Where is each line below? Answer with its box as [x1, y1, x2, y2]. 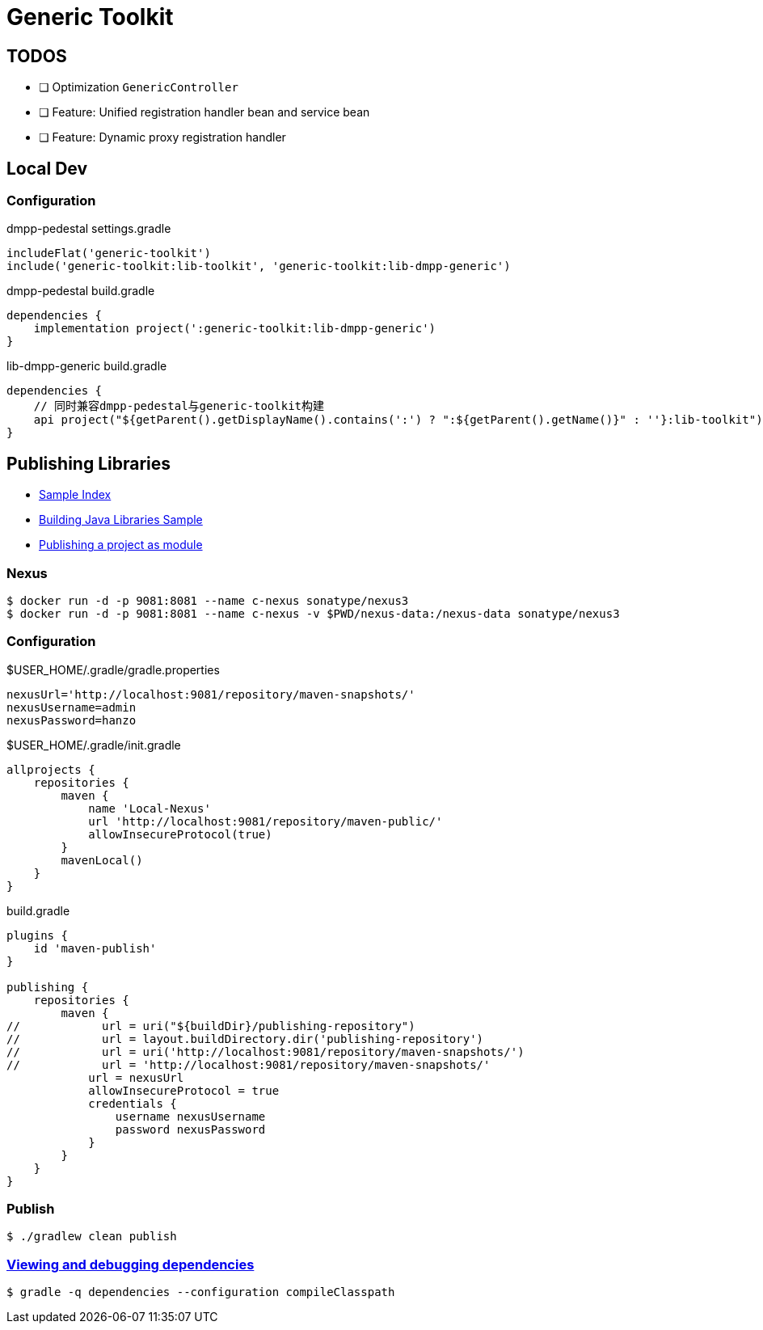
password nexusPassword [115, 1122, 266, 1136]
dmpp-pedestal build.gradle [6, 284, 155, 298]
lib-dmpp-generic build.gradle [6, 359, 167, 374]
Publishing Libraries [6, 453, 171, 474]
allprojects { [6, 762, 95, 776]
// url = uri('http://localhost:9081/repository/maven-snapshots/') [6, 1045, 525, 1058]
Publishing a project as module [39, 538, 203, 552]
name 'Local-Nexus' [88, 801, 211, 815]
